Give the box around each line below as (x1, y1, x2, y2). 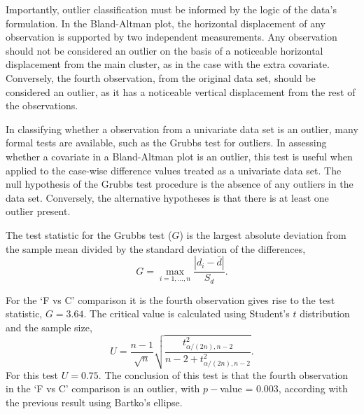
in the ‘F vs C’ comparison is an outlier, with (6, 381, 200, 396)
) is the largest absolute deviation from (179, 227, 346, 242)
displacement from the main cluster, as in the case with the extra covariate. (6, 57, 330, 71)
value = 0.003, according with (220, 381, 348, 396)
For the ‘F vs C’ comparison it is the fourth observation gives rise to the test (6, 292, 335, 307)
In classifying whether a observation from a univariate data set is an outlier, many (6, 121, 358, 136)
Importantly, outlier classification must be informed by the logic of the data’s (6, 2, 337, 16)
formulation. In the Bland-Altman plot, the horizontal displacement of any (6, 15, 325, 30)
